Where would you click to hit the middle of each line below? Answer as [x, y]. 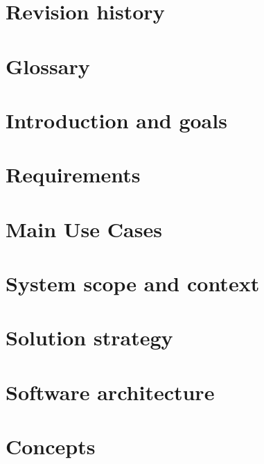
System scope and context [133, 283]
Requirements [73, 174]
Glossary [48, 66]
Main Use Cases [84, 229]
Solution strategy [89, 337]
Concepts [51, 446]
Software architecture [110, 392]
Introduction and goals [116, 120]
